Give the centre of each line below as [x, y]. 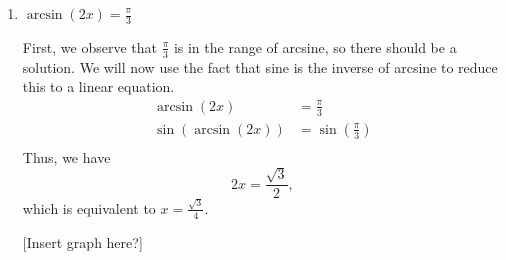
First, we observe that [89, 46]
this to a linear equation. [98, 86]
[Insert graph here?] [82, 241]
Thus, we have [66, 156]
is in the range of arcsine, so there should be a [315, 46]
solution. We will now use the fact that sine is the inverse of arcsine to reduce [260, 66]
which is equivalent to [89, 207]
